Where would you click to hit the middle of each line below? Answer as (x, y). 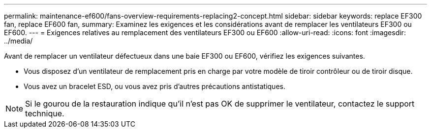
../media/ (18, 41)
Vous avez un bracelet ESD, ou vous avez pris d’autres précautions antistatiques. (154, 86)
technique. (45, 113)
